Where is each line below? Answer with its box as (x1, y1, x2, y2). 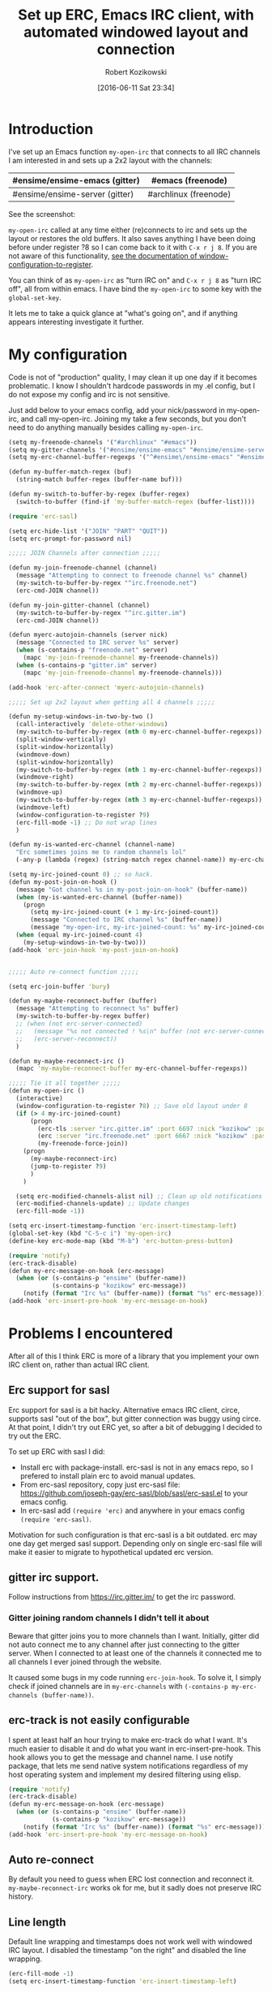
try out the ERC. (8, 1431, 62, 1440)
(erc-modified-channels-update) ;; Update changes (15, 1200, 190, 1208)
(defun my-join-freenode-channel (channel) (8, 564, 158, 572)
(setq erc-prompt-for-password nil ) (8, 535, 132, 543)
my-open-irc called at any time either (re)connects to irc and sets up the (8, 225, 248, 235)
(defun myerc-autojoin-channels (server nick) (8, 631, 168, 639)
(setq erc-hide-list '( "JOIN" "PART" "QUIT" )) (8, 526, 168, 535)
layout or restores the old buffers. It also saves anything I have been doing (8, 233, 256, 243)
